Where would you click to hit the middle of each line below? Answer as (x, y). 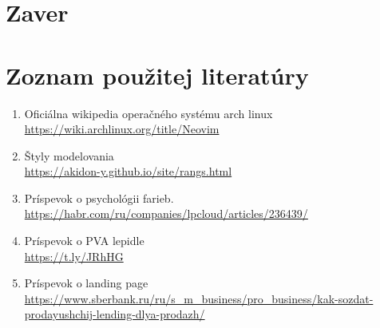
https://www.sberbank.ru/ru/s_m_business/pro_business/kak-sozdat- (199, 298)
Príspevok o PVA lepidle (84, 241)
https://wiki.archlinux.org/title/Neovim (122, 129)
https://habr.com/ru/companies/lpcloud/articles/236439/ (166, 213)
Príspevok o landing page (86, 283)
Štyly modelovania (69, 155)
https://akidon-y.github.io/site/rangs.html (128, 171)
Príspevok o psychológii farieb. (99, 198)
